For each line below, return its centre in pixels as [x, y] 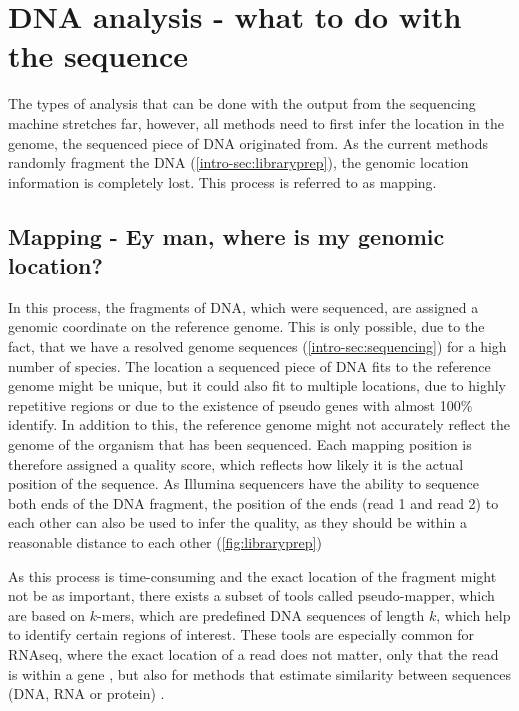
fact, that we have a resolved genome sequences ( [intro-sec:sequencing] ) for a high [257, 346]
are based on [47, 614]
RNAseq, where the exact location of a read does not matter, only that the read [253, 653]
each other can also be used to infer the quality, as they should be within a [237, 522]
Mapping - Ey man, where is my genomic [226, 235]
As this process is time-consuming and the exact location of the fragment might [252, 575]
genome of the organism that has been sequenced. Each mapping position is [240, 444]
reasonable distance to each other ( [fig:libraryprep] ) [165, 542]
